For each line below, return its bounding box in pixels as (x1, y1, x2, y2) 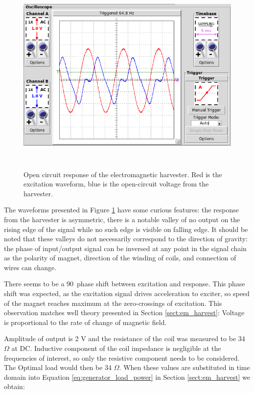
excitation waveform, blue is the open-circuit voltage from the (23, 179, 209, 189)
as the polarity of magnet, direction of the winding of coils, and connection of (4, 253, 236, 263)
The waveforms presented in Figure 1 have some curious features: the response (4, 205, 239, 215)
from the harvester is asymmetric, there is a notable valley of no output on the (4, 214, 240, 224)
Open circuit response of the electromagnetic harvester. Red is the (23, 169, 222, 179)
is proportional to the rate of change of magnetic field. (4, 317, 167, 327)
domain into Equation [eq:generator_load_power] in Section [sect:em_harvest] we (4, 371, 250, 382)
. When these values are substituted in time (119, 362, 250, 372)
